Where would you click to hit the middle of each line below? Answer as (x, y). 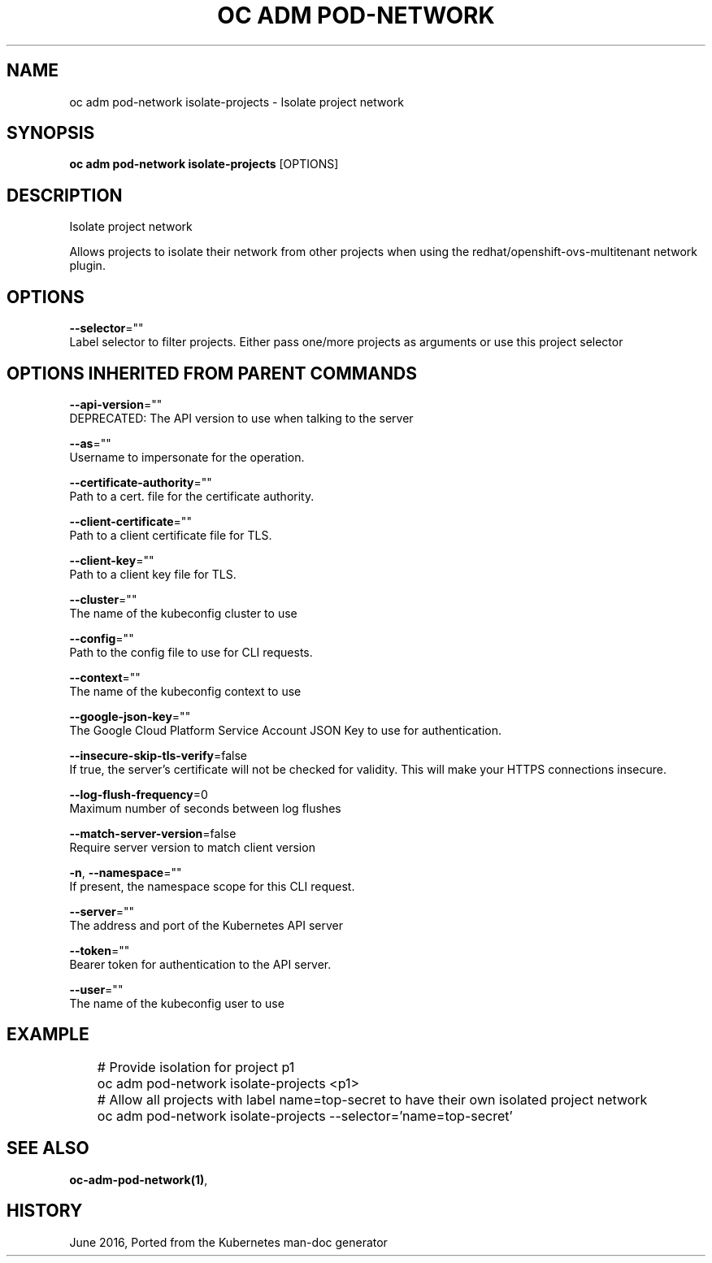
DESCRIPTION (65, 195)
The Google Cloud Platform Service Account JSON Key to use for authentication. (286, 730)
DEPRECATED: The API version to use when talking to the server (241, 418)
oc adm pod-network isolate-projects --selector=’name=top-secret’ (305, 1115)
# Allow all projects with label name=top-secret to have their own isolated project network (372, 1099)
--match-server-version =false (153, 833)
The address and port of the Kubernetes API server (206, 925)
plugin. (87, 266)
